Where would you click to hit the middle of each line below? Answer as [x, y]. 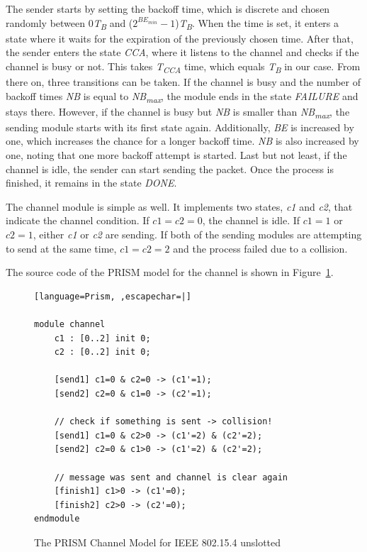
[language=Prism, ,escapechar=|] [113, 296]
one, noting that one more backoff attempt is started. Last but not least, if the [176, 155]
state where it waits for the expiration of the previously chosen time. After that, [180, 38]
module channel [70, 324]
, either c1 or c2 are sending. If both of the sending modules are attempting [197, 234]
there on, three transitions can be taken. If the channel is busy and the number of [183, 82]
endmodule [57, 519]
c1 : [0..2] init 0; [102, 338]
